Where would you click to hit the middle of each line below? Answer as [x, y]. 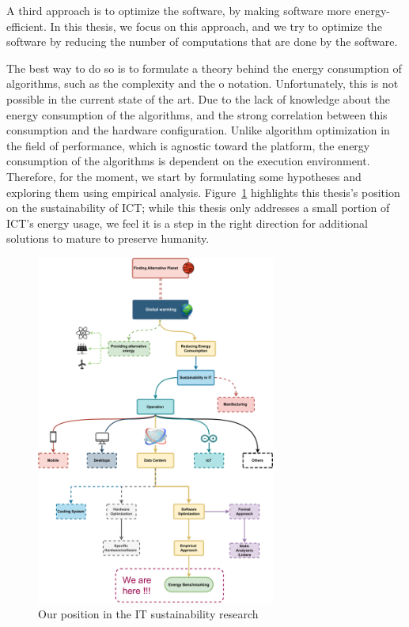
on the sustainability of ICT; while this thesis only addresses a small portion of [198, 208]
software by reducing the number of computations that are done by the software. [202, 42]
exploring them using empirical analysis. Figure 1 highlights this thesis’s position [203, 192]
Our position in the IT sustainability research [148, 614]
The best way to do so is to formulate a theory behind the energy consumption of [204, 68]
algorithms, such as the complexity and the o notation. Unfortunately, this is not [203, 83]
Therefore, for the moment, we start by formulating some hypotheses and [184, 176]
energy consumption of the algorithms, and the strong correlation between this [197, 114]
